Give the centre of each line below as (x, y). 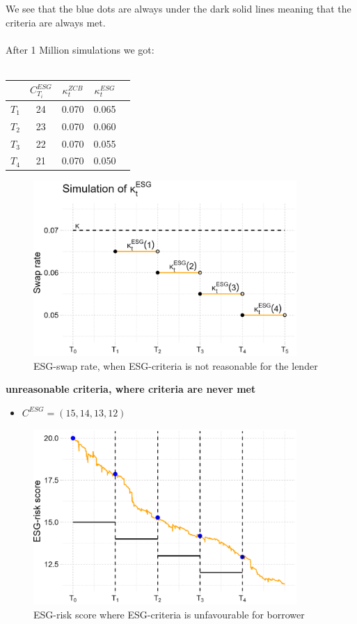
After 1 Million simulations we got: (80, 49)
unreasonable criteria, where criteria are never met (131, 389)
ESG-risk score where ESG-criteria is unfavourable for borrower (169, 614)
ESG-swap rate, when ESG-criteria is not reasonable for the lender (176, 365)
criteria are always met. (56, 22)
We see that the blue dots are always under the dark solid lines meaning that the (178, 8)
